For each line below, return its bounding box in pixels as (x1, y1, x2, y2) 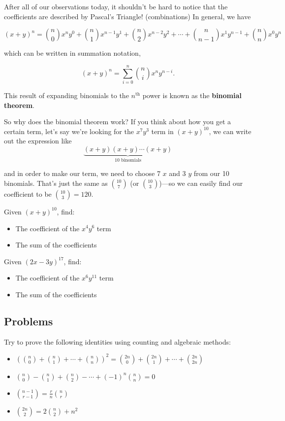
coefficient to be (4, 188, 52, 199)
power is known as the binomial (142, 90, 242, 100)
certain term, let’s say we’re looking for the (4, 126, 134, 136)
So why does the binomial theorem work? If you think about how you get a (4, 116, 231, 127)
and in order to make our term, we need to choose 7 (4, 168, 160, 178)
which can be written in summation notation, (4, 48, 141, 58)
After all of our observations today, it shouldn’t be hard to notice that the (4, 1, 228, 11)
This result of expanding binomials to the (4, 90, 129, 100)
